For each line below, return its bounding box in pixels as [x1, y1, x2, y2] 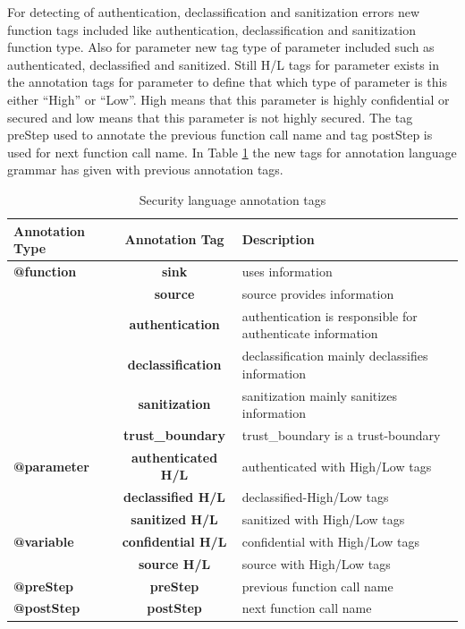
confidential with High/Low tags [241, 531, 419, 550]
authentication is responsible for [241, 306, 418, 325]
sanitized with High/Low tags [241, 510, 405, 529]
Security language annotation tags [139, 190, 326, 208]
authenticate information [241, 324, 378, 343]
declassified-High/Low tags [241, 488, 389, 506]
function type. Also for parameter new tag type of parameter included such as [7, 38, 435, 56]
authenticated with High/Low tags [241, 456, 432, 475]
